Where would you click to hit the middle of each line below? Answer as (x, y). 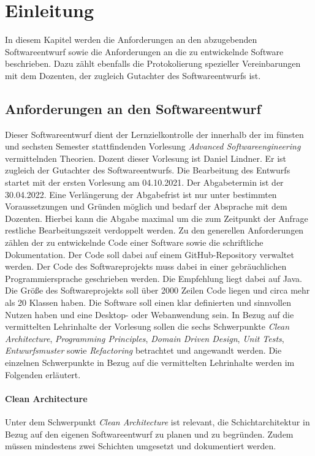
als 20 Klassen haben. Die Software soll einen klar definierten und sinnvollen (148, 302)
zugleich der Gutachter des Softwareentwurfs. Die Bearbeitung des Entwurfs (148, 170)
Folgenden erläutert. (43, 374)
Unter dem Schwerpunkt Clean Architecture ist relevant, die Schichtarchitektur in (157, 421)
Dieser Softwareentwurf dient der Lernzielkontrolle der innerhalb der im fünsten (154, 134)
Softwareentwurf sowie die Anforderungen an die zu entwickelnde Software (144, 51)
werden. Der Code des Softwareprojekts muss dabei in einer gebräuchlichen (146, 266)
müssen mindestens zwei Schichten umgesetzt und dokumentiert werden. (141, 446)
